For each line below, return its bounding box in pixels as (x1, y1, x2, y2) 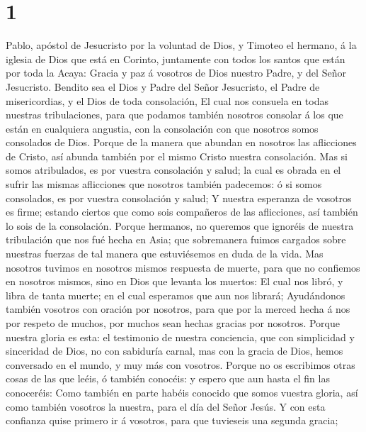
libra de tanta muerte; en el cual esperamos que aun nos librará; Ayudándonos (6, 287, 345, 302)
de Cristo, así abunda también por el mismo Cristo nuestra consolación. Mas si (6, 148, 348, 163)
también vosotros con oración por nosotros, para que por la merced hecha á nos (6, 301, 350, 316)
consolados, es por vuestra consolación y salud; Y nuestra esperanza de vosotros (6, 190, 352, 205)
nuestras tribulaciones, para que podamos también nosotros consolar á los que (6, 107, 343, 122)
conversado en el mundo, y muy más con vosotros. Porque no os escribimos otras (6, 357, 355, 372)
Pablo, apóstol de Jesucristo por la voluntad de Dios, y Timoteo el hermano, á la (6, 38, 357, 52)
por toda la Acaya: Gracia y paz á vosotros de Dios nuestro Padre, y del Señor (6, 65, 346, 80)
